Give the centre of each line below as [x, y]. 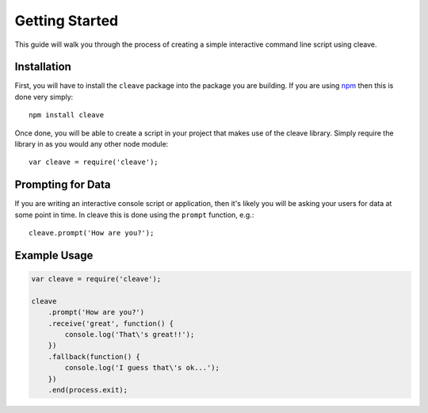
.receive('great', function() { [111, 323]
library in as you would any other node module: [92, 144]
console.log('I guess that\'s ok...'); [142, 368]
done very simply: [44, 97]
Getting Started [67, 21]
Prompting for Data [63, 185]
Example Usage [54, 255]
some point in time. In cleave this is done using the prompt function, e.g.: [134, 215]
